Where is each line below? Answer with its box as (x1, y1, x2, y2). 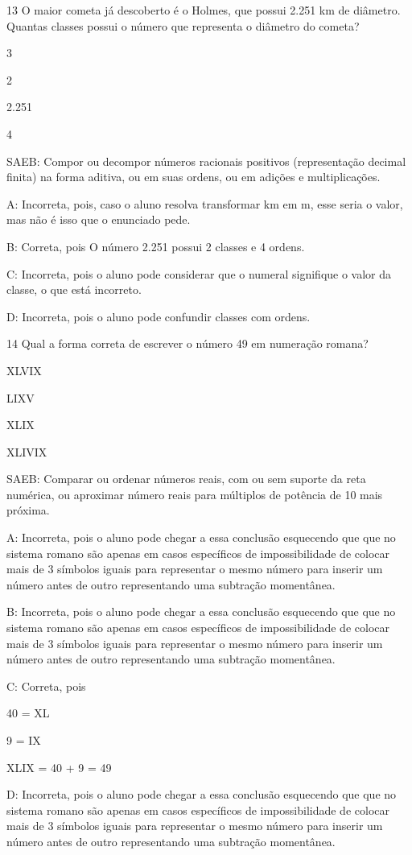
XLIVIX (6, 443, 47, 460)
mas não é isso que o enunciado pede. (6, 211, 191, 228)
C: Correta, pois (6, 677, 86, 694)
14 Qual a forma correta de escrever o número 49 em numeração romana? (6, 335, 369, 352)
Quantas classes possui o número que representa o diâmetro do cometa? (6, 17, 360, 34)
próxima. (6, 502, 50, 518)
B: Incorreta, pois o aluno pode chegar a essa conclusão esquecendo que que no (6, 603, 396, 620)
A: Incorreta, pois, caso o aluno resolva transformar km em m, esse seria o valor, (6, 195, 403, 212)
